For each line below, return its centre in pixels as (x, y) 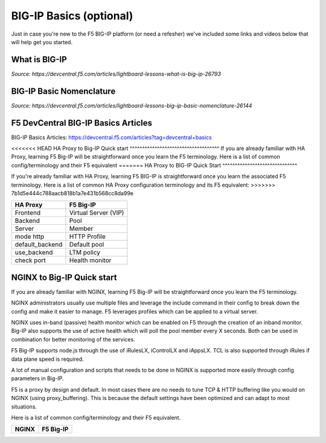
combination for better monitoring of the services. (73, 339)
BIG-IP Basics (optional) (72, 16)
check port (30, 260)
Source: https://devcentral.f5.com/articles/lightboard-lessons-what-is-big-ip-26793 (116, 74)
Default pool (87, 245)
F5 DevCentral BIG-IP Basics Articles (81, 123)
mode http (30, 237)
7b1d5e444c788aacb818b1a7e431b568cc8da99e (72, 193)
